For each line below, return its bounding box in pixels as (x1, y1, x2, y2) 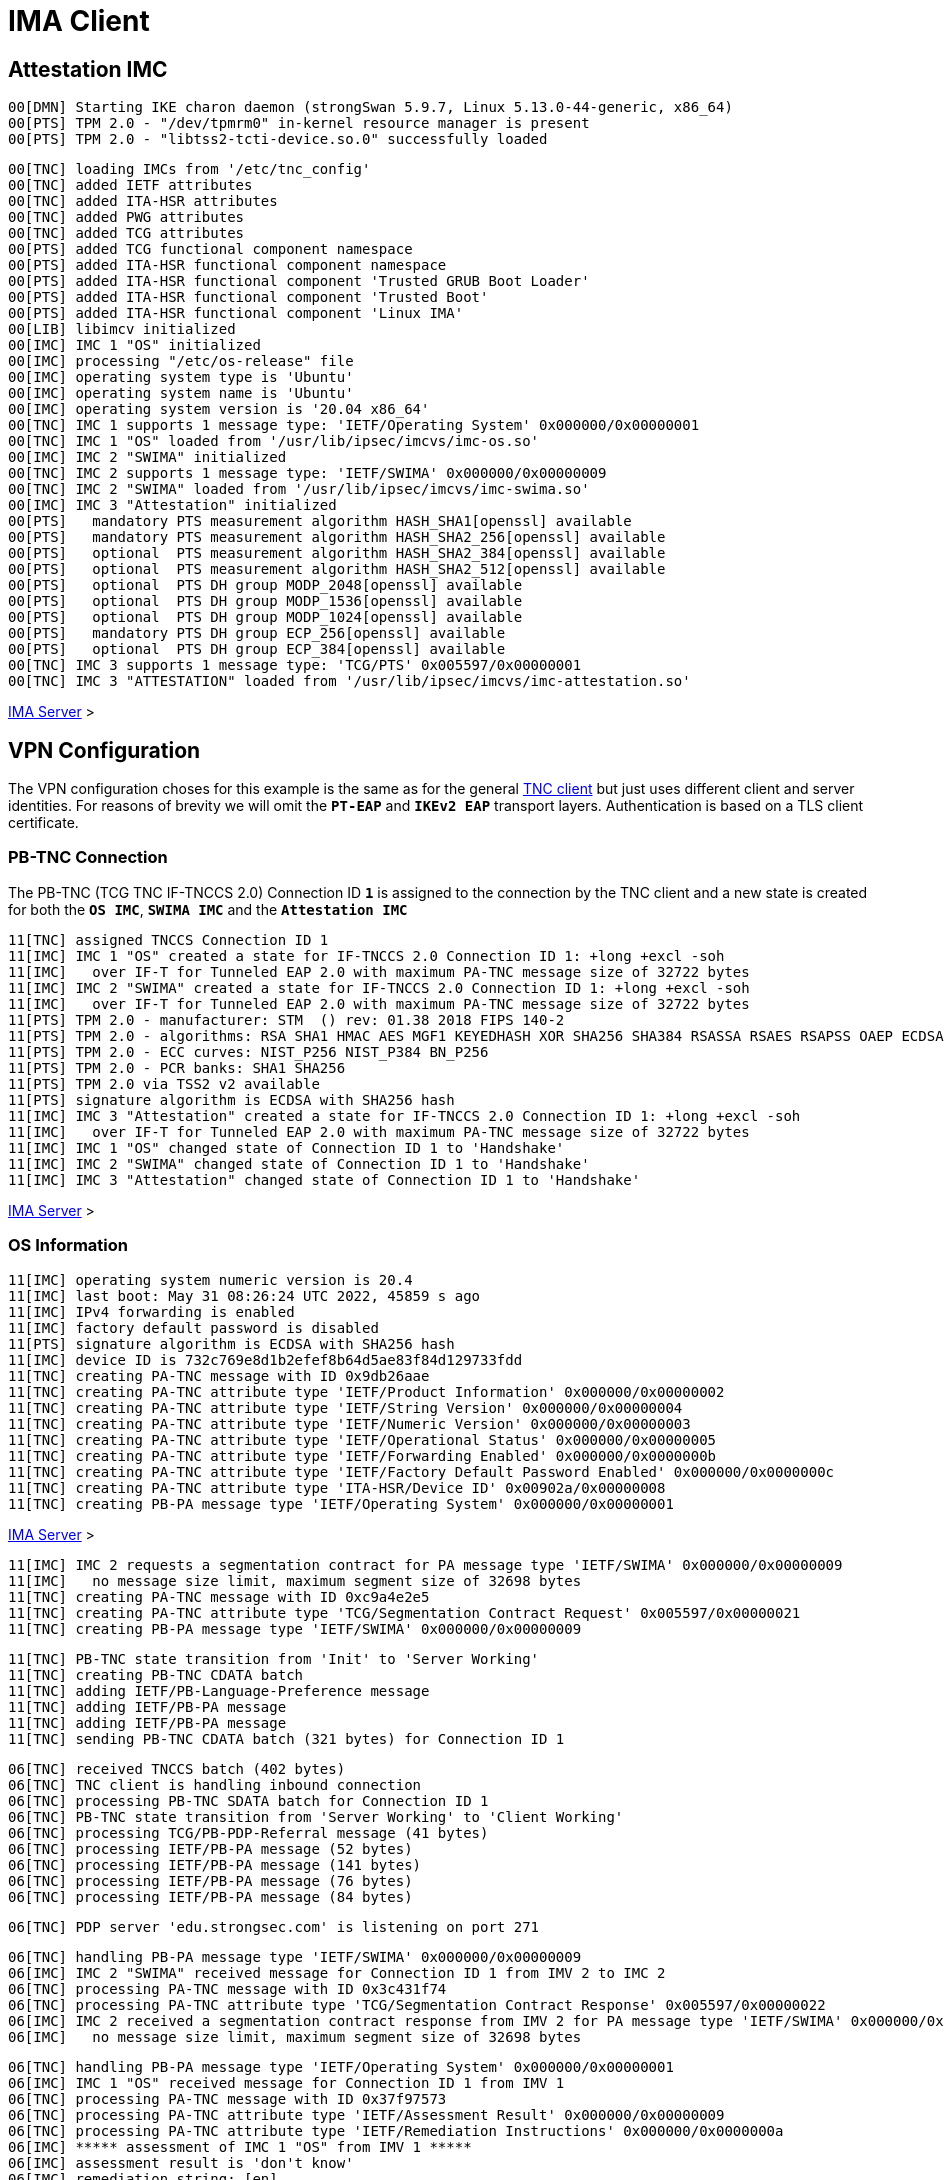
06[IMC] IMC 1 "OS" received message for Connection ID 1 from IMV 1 (8, 2074, 565, 2091)
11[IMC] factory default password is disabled (8, 1319, 379, 1336)
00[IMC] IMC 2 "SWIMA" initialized (8, 449, 287, 466)
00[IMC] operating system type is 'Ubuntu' (8, 369, 354, 386)
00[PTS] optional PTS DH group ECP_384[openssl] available (8, 641, 506, 658)
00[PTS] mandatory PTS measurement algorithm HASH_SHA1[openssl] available (8, 513, 632, 530)
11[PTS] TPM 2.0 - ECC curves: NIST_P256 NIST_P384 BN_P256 (8, 1043, 489, 1060)
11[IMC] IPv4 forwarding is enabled (8, 1303, 295, 1320)
